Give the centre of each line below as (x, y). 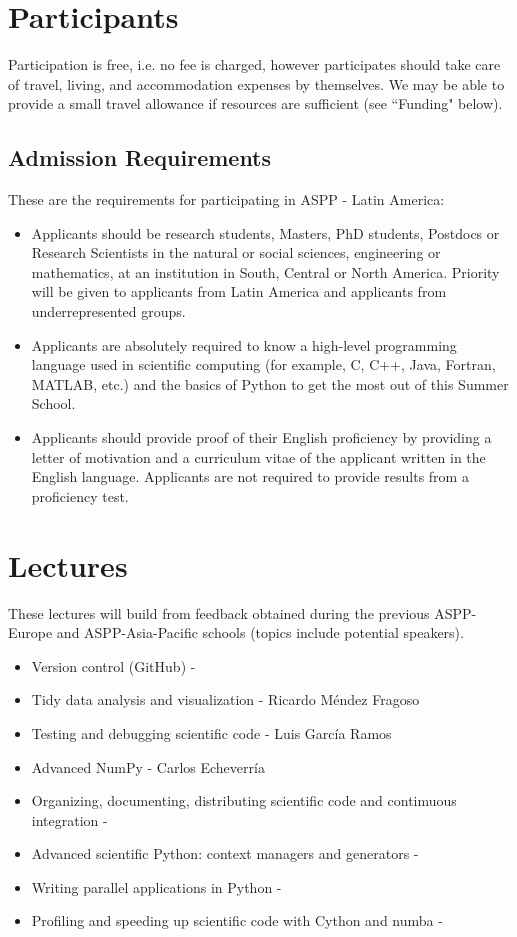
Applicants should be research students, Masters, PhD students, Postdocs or (265, 232)
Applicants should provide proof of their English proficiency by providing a (261, 437)
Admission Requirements (140, 157)
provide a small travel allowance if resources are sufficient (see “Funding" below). (255, 103)
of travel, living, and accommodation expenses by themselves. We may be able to (256, 83)
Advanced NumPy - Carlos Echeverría (148, 766)
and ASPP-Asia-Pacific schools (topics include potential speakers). (260, 632)
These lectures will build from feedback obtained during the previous (219, 612)
